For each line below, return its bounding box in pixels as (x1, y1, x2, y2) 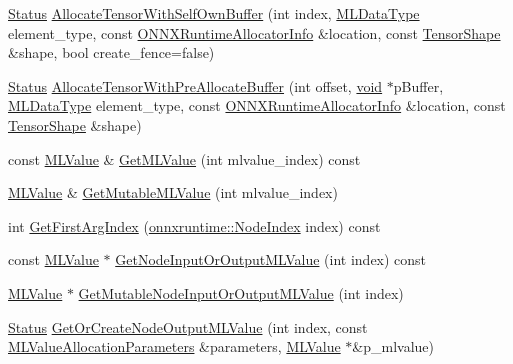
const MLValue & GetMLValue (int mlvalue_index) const (8, 148, 361, 169)
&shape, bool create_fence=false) (8, 42, 215, 63)
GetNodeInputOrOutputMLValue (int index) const (115, 249, 427, 270)
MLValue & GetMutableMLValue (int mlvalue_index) (8, 182, 338, 203)
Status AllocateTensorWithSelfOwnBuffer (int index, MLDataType (8, 3, 420, 23)
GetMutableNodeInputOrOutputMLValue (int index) (78, 282, 404, 303)
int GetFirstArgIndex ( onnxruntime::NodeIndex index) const (8, 215, 381, 236)
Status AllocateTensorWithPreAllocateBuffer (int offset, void (8, 75, 383, 96)
